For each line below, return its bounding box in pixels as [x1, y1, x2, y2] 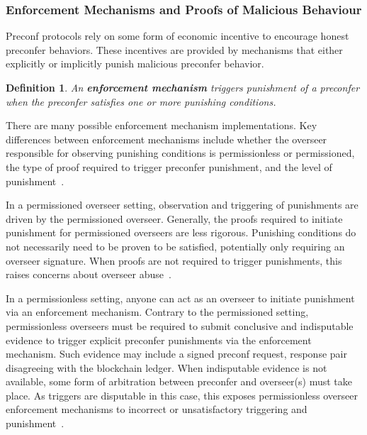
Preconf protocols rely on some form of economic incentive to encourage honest [6, 28, 349, 43]
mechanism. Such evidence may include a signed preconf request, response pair [6, 346, 347, 361]
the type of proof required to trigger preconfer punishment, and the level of [6, 159, 332, 174]
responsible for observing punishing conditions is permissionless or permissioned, [6, 145, 355, 160]
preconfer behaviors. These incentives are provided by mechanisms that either [6, 42, 343, 57]
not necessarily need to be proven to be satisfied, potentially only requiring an [6, 238, 345, 253]
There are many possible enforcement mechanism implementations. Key [6, 118, 317, 133]
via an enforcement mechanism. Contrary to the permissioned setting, [6, 304, 309, 319]
